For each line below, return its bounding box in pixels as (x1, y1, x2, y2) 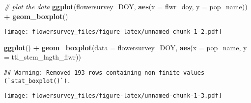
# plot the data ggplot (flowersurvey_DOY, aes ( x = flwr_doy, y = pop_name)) (4, 1, 248, 11)
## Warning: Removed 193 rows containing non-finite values (4, 69, 205, 77)
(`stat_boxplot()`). (4, 77, 71, 84)
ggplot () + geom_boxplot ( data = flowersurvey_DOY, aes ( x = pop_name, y (4, 42, 247, 52)
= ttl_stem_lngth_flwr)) (4, 52, 81, 62)
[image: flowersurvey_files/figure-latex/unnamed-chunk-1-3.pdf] (4, 92, 222, 100)
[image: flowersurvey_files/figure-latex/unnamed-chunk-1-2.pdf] (4, 28, 222, 36)
